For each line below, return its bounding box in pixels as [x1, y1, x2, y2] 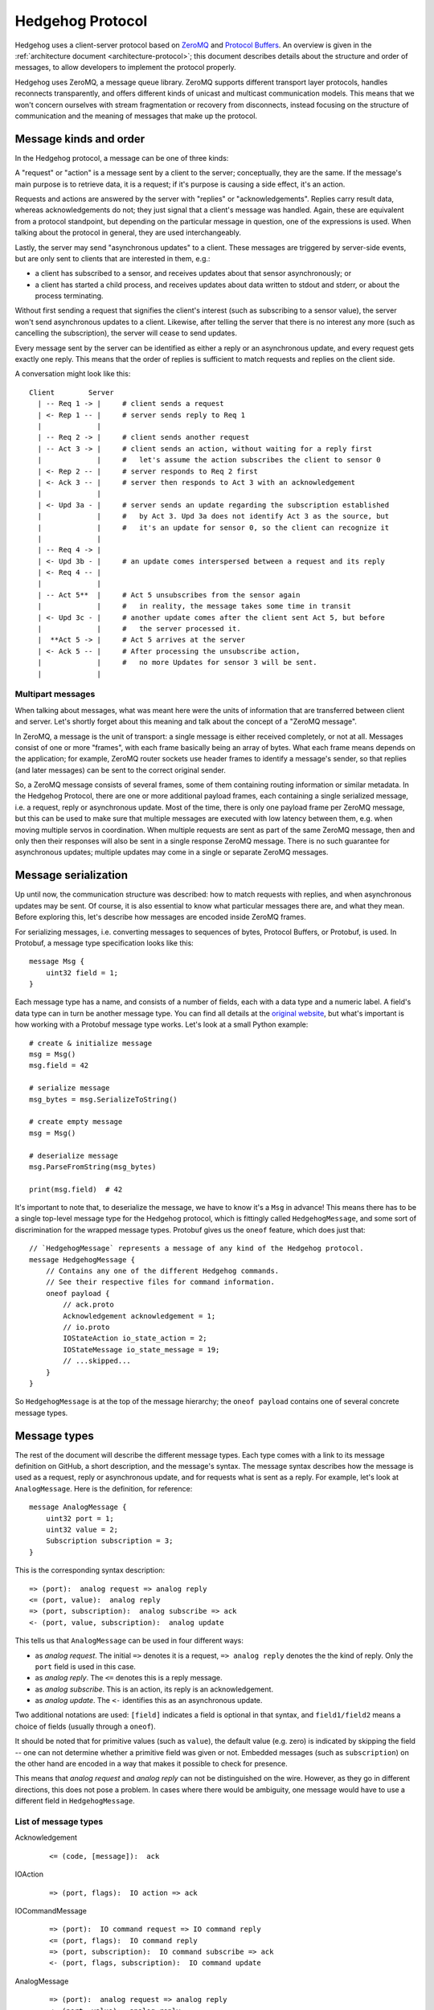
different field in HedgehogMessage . [14, 1796, 136, 1806]
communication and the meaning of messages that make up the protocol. [14, 111, 257, 121]
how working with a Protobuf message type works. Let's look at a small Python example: [14, 1019, 309, 1029]
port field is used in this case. [35, 1661, 137, 1672]
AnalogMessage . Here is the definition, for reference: [14, 1483, 193, 1493]
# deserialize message [29, 1151, 119, 1160]
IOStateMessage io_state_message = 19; [63, 1345, 220, 1354]
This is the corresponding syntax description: [14, 1565, 165, 1575]
